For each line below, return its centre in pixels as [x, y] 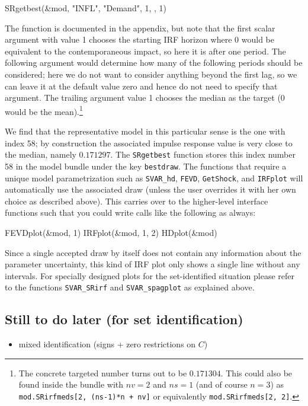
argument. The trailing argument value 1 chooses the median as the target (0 [145, 97]
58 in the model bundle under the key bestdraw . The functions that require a [146, 166]
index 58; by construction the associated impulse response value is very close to [149, 143]
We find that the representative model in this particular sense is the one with [145, 131]
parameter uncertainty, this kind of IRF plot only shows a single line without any [153, 264]
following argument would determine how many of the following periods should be [154, 63]
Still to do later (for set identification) [124, 319]
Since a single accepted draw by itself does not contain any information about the [153, 252]
